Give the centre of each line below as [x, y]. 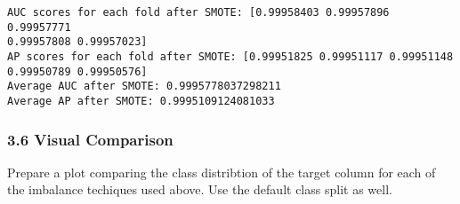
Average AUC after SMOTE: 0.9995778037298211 [144, 86]
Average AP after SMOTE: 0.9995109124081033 [141, 101]
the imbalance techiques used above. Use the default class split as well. [200, 189]
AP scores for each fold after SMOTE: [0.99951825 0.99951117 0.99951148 [230, 56]
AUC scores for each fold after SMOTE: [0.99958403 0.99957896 [198, 12]
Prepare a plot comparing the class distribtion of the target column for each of [222, 172]
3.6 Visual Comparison [90, 139]
